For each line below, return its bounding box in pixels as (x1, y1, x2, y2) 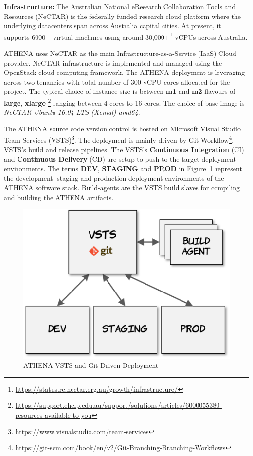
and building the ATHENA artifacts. (4, 192, 114, 202)
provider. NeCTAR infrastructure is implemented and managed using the (4, 57, 222, 68)
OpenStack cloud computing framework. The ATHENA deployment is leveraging (4, 67, 245, 77)
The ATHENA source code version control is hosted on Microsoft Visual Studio (4, 123, 241, 133)
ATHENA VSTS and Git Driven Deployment (23, 360, 159, 370)
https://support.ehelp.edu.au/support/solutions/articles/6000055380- (15, 400, 222, 410)
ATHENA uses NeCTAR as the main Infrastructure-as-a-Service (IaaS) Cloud (4, 48, 236, 58)
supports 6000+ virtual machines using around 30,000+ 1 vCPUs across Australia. (4, 30, 248, 42)
